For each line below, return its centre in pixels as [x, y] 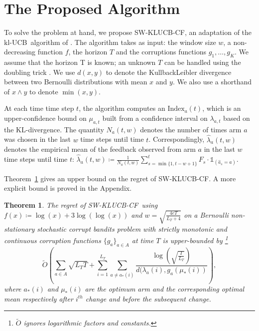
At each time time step [39, 108]
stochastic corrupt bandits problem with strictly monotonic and [132, 228]
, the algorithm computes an [122, 108]
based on [237, 118]
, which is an [222, 108]
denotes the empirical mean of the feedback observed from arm [100, 149]
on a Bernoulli [206, 214]
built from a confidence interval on [155, 118]
